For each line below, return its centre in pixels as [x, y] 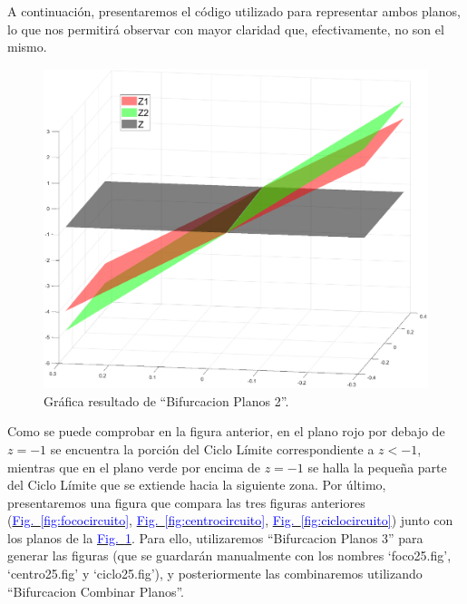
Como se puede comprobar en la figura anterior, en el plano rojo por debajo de [226, 431]
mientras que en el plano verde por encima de [134, 467]
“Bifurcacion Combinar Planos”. [96, 591]
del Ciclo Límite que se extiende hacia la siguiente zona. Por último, [197, 485]
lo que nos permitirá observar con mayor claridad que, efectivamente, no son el [226, 29]
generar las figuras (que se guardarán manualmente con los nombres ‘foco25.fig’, [229, 555]
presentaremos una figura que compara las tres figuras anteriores [186, 502]
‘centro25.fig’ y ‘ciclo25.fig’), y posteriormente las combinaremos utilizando [215, 574]
